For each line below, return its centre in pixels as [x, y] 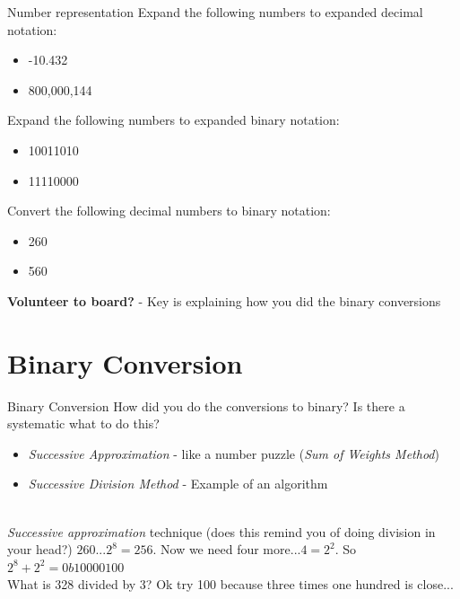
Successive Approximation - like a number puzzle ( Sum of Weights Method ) [234, 453]
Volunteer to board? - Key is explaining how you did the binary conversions [224, 300]
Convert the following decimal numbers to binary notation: [169, 211]
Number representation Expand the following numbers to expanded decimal [215, 12]
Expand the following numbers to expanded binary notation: [174, 120]
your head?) [40, 549]
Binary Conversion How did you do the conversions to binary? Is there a [206, 405]
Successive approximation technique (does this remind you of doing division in [221, 531]
